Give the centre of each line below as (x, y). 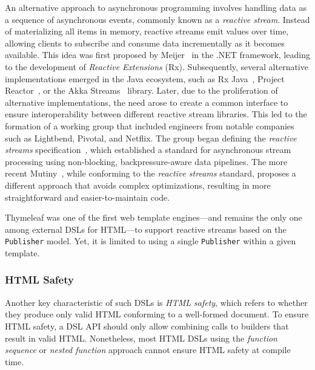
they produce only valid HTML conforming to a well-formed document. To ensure (157, 314)
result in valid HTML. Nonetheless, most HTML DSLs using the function (141, 338)
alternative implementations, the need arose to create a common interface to (147, 102)
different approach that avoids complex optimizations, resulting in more (138, 185)
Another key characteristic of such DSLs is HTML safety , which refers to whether (156, 302)
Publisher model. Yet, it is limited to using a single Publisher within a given (151, 241)
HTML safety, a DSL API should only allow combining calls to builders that (147, 326)
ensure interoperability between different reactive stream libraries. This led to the (156, 114)
